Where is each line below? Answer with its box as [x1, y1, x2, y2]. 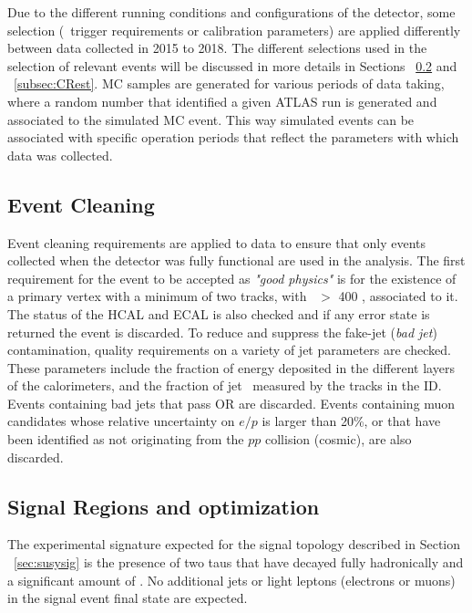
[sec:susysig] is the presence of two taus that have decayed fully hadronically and [14, 553, 464, 572]
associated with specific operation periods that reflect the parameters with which [7, 128, 459, 147]
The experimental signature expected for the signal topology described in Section [7, 535, 461, 554]
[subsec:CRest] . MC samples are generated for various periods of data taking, [14, 74, 445, 93]
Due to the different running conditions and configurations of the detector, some [7, 3, 456, 21]
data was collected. [7, 145, 113, 164]
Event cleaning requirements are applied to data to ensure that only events [7, 233, 426, 252]
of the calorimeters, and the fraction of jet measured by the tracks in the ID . [7, 376, 442, 395]
